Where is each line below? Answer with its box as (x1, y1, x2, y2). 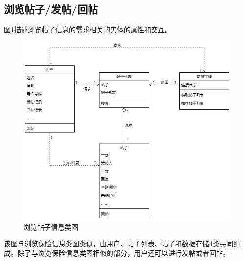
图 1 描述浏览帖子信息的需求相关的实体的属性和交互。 (4, 24, 172, 35)
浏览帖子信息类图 (23, 222, 78, 232)
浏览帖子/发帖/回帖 (4, 1, 98, 17)
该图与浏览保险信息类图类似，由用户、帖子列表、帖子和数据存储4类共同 (4, 238, 233, 248)
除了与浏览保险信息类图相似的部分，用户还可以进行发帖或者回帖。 (17, 248, 230, 258)
